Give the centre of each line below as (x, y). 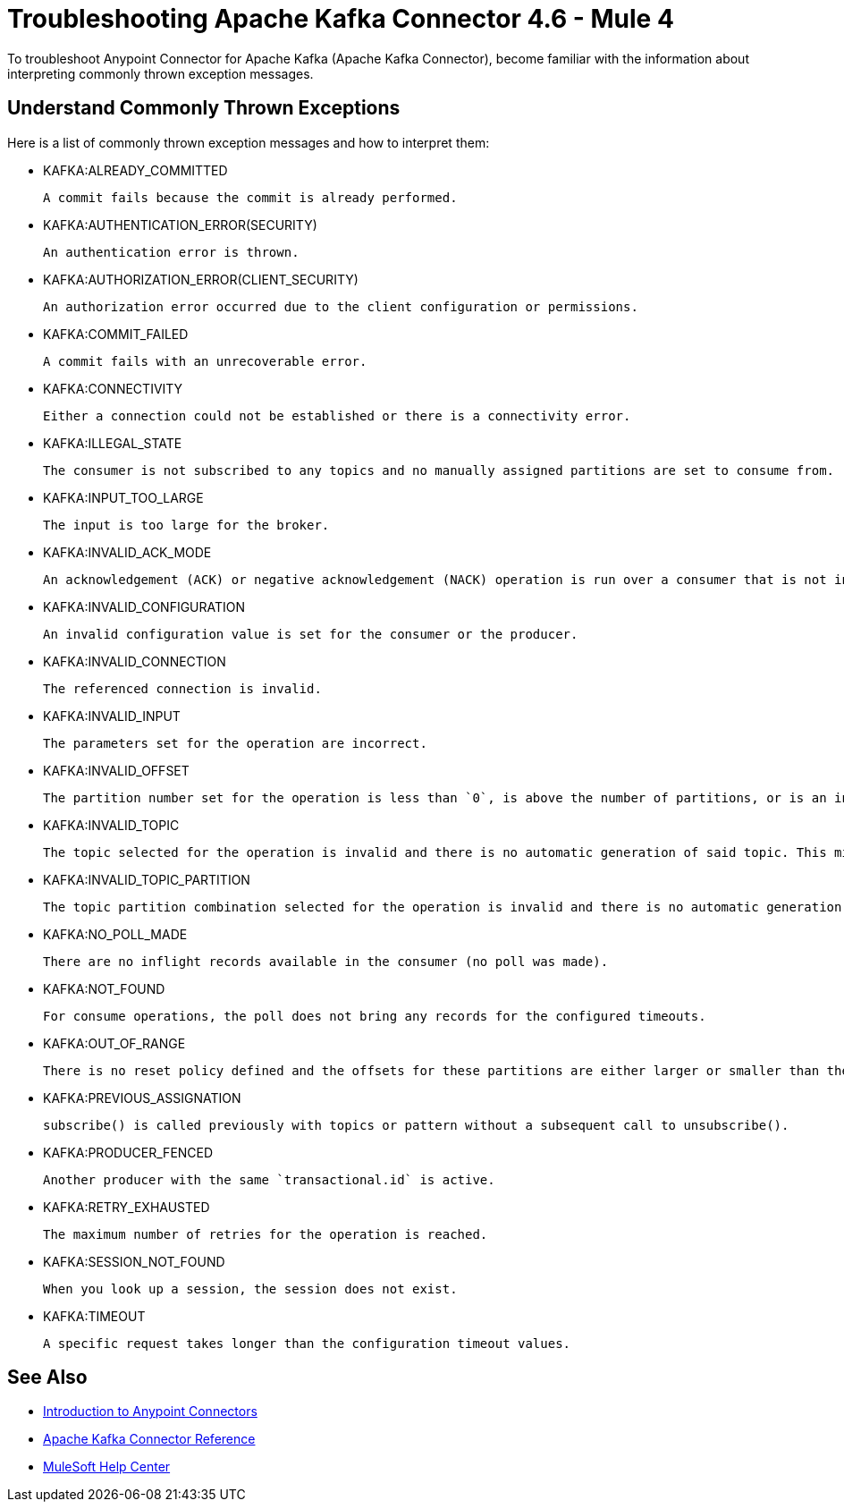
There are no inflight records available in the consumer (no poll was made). (326, 961)
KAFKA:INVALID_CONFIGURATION (144, 606)
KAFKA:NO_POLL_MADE (115, 934)
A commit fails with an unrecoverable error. (205, 361)
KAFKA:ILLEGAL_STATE (113, 443)
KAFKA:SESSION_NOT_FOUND (134, 1261)
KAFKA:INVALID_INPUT (112, 716)
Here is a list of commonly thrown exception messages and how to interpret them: (249, 142)
